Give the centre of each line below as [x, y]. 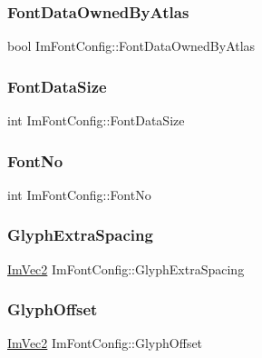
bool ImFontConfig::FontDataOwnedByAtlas [131, 46]
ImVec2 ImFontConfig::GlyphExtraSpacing [126, 268]
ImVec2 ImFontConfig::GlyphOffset [105, 343]
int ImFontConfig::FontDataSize [96, 120]
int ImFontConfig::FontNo [79, 194]
